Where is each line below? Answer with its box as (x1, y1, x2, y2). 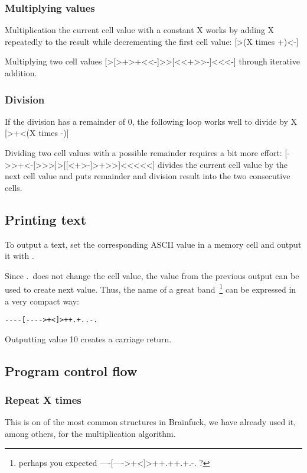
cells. (5, 181, 22, 193)
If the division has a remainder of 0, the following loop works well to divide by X (5, 115, 298, 127)
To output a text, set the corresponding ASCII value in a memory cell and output (5, 238, 302, 250)
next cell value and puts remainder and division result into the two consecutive (5, 170, 290, 182)
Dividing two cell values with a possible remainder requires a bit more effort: (5, 147, 282, 158)
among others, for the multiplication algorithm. (5, 427, 176, 440)
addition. (5, 67, 37, 79)
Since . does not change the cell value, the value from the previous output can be (5, 269, 299, 281)
